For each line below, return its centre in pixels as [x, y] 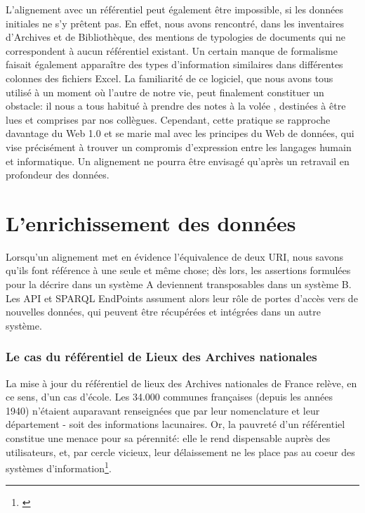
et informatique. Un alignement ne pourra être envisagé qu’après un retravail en [178, 161]
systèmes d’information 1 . [59, 467]
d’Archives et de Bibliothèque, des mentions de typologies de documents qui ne [175, 37]
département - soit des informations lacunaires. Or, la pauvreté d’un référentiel [175, 424]
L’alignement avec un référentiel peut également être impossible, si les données [174, 9]
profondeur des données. [58, 175]
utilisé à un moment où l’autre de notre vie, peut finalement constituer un [165, 92]
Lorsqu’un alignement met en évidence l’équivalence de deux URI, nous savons [174, 256]
